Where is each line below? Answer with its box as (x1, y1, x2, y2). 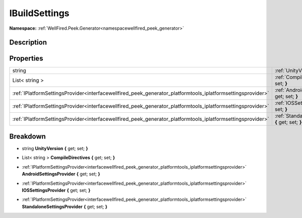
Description (9, 38, 47, 47)
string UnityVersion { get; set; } (22, 145, 88, 151)
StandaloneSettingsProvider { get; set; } (22, 203, 108, 209)
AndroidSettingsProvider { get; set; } (22, 171, 100, 177)
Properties (9, 54, 43, 63)
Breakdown (9, 132, 46, 140)
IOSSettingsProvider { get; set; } (22, 187, 91, 193)
